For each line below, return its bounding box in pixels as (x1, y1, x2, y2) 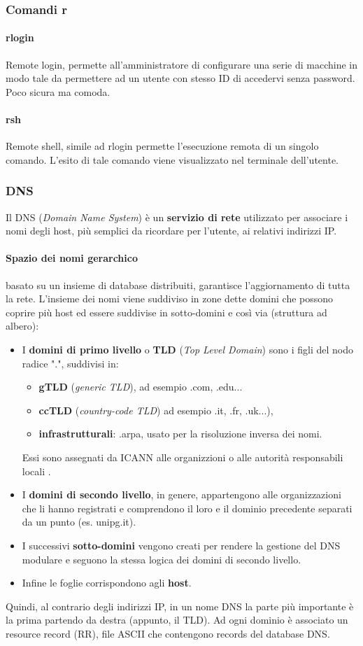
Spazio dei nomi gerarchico (6, 251, 138, 265)
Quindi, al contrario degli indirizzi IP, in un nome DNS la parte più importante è (6, 598, 354, 613)
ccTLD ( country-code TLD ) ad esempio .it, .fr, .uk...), (38, 402, 273, 417)
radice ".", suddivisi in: (22, 356, 119, 370)
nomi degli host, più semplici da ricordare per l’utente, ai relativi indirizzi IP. (6, 223, 337, 238)
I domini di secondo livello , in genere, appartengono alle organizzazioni (22, 487, 341, 502)
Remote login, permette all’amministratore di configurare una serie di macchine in (6, 57, 358, 71)
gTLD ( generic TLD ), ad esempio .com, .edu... (38, 379, 243, 394)
